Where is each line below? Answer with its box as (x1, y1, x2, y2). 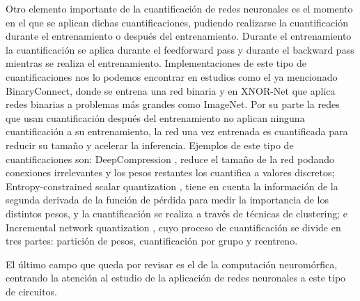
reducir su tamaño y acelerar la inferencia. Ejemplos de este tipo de (6, 137, 294, 152)
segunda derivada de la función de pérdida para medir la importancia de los (6, 192, 329, 207)
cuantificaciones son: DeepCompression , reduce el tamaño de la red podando (6, 151, 334, 166)
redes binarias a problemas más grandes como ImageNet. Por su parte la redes (6, 97, 340, 111)
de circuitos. (6, 284, 58, 298)
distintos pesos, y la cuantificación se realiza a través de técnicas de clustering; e (6, 206, 348, 220)
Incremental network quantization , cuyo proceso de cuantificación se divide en (6, 219, 341, 234)
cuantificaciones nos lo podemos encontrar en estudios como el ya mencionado (6, 69, 338, 84)
